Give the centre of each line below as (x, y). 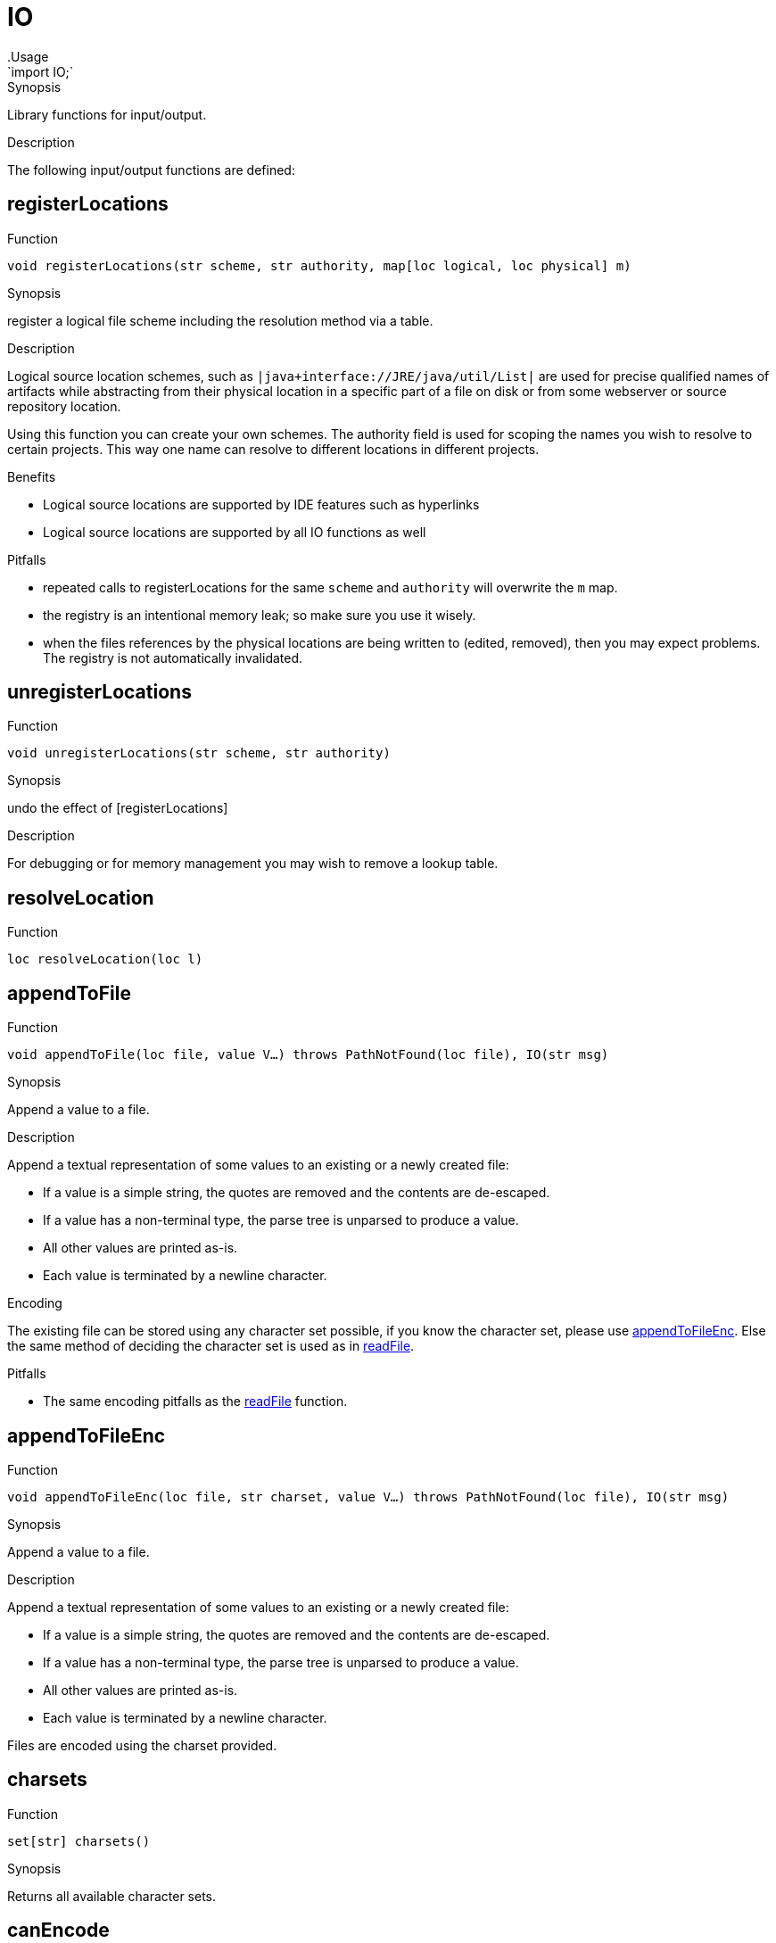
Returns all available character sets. (112, 1896)
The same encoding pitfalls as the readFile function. (195, 1401)
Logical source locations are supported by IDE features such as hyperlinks (261, 504)
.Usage (28, 56)
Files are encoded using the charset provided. (142, 1745)
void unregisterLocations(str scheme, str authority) (199, 753)
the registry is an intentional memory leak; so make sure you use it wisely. (260, 615)
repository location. (64, 406)
